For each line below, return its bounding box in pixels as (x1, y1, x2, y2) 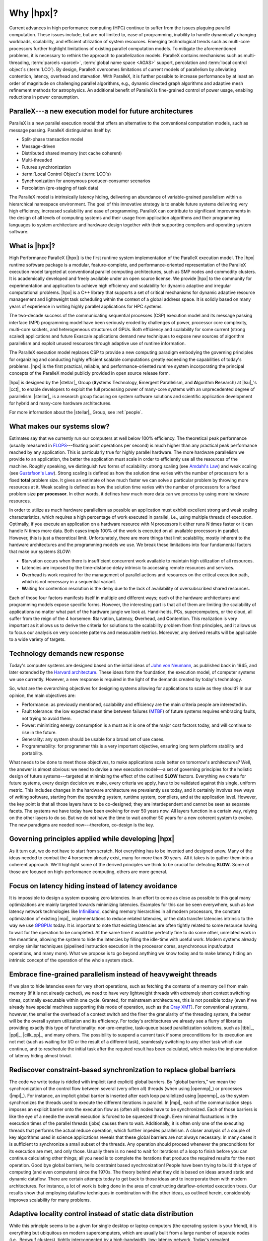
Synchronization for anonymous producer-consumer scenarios (21, 178, 151, 184)
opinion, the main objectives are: (9, 692, 76, 698)
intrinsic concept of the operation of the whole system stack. (9, 957, 134, 963)
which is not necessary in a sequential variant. (21, 579, 117, 585)
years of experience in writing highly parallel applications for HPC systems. (9, 303, 163, 309)
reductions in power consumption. (9, 94, 79, 100)
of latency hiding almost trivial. (9, 1052, 72, 1058)
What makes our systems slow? (9, 422, 110, 431)
